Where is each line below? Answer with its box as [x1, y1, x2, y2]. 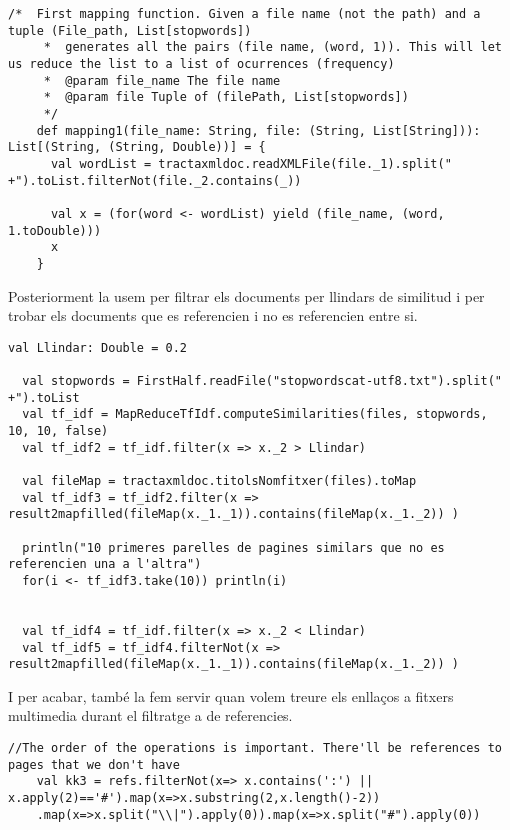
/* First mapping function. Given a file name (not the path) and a [8, 7, 481, 21]
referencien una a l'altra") [8, 557, 202, 572]
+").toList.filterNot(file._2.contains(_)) [8, 173, 302, 188]
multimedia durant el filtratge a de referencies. [8, 705, 293, 726]
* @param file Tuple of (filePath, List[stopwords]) [43, 90, 409, 105]
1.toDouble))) [8, 223, 102, 238]
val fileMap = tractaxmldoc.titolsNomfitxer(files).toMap [22, 473, 417, 488]
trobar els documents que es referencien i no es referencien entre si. [8, 305, 418, 326]
